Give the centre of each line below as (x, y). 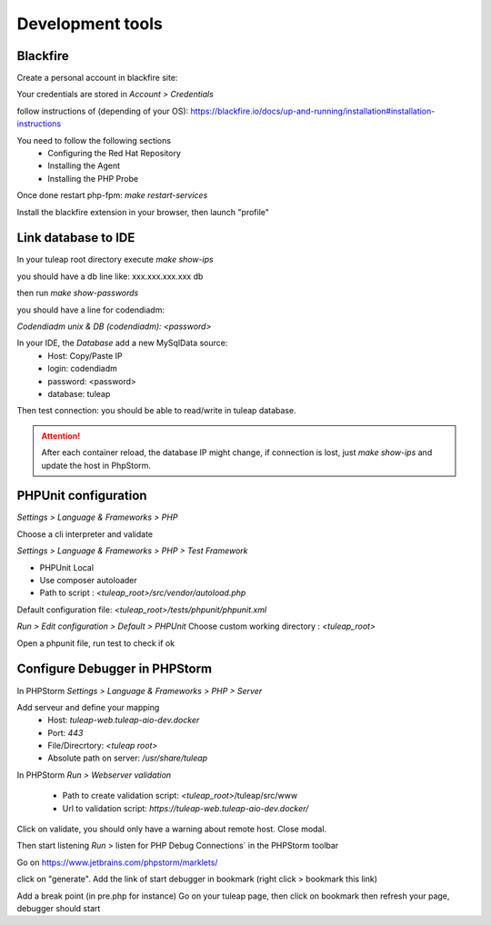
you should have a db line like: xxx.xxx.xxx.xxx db (110, 276)
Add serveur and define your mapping (88, 707)
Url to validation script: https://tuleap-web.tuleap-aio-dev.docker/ (185, 808)
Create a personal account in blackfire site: (97, 78)
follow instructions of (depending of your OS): (103, 111)
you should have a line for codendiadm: (91, 310)
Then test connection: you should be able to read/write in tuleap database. (156, 411)
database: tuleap (79, 394)
